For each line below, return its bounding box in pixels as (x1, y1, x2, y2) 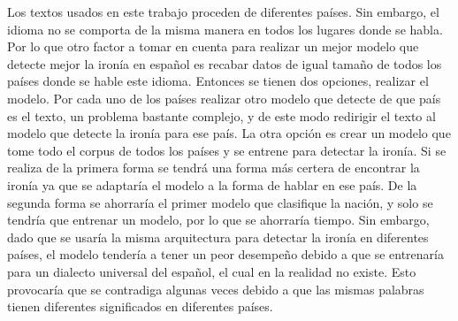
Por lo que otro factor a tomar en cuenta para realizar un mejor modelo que (7, 37, 419, 56)
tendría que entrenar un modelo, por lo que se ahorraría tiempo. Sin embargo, (7, 210, 430, 229)
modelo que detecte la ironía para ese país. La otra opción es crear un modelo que (7, 124, 451, 142)
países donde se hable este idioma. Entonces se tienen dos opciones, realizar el (7, 72, 429, 90)
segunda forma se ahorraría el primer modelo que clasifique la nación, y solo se (7, 193, 433, 211)
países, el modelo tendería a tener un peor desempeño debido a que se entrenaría (7, 245, 444, 264)
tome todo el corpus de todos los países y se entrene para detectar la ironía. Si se (7, 141, 447, 159)
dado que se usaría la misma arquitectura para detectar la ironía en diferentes (7, 227, 429, 246)
